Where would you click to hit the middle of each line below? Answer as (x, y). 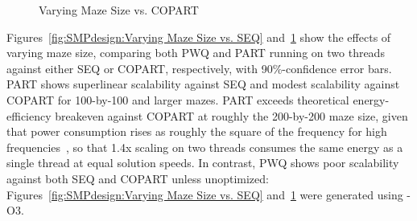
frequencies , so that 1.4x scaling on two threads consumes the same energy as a (205, 147)
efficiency (29, 115)
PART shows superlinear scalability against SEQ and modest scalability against (203, 84)
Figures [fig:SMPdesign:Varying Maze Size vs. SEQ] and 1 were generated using (205, 194)
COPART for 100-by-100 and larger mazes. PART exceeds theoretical (178, 99)
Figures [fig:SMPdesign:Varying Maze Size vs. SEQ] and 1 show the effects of (199, 37)
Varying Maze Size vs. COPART (119, 10)
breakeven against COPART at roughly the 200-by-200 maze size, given (231, 115)
